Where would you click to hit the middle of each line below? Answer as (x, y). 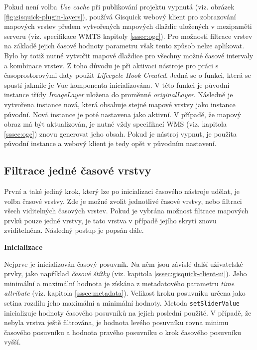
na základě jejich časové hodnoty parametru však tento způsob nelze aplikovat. (124, 46)
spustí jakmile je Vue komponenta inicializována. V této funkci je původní (117, 85)
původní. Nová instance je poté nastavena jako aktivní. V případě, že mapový (123, 114)
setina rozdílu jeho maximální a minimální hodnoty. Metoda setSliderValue (122, 303)
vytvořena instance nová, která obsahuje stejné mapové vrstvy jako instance (120, 104)
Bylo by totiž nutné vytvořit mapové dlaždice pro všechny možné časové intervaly (129, 55)
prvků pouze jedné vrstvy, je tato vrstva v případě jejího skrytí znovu (110, 220)
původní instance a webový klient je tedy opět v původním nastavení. (110, 143)
